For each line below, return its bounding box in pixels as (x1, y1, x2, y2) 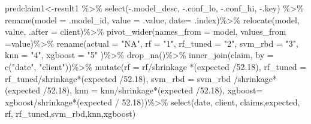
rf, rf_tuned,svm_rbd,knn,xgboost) (5, 107, 136, 120)
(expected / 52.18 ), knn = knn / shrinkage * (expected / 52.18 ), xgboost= (5, 84, 263, 96)
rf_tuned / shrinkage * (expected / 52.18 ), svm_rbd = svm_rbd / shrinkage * (5, 72, 277, 84)
